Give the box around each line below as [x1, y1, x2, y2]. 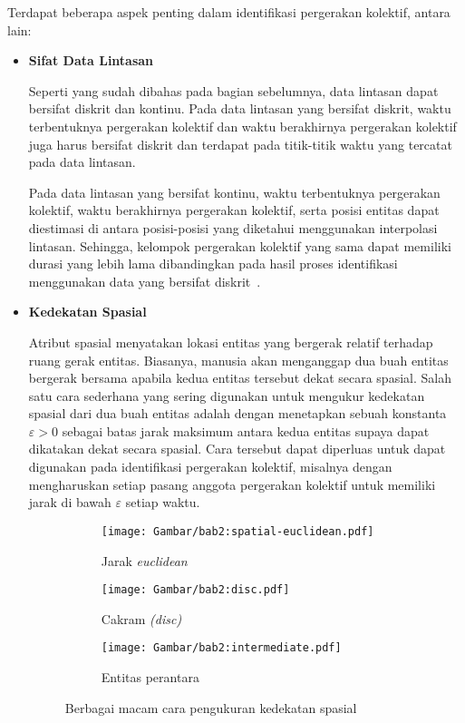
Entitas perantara [101, 668, 199, 686]
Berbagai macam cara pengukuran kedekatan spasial [64, 698, 357, 717]
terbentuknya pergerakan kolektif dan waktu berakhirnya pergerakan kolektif [28, 116, 457, 135]
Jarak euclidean [101, 551, 188, 570]
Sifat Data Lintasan [28, 51, 154, 70]
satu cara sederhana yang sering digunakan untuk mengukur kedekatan [28, 386, 425, 405]
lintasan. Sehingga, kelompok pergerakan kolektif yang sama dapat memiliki [28, 236, 451, 255]
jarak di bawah [28, 493, 111, 512]
